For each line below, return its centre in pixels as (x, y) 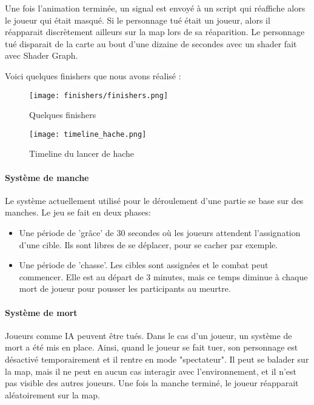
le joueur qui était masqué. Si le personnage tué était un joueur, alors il (138, 20)
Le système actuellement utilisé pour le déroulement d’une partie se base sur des (154, 200)
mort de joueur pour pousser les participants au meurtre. (125, 288)
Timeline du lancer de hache (82, 153)
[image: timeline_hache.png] (88, 134)
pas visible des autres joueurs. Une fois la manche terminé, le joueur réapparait (152, 383)
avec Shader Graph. (42, 55)
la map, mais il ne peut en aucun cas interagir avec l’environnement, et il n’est (151, 371)
